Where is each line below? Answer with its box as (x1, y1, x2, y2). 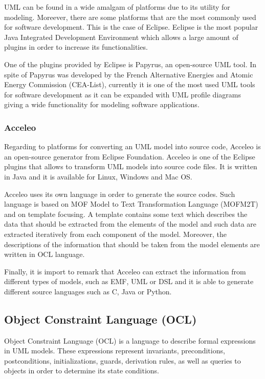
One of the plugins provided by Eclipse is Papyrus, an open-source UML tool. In (4, 58, 257, 69)
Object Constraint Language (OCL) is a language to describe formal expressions (4, 335, 256, 346)
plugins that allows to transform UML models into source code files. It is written (4, 161, 257, 172)
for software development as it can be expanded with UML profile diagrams (4, 89, 241, 99)
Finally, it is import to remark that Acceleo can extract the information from (4, 266, 246, 276)
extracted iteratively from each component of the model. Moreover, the (4, 228, 227, 239)
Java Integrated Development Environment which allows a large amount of (4, 31, 238, 42)
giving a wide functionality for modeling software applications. (4, 99, 200, 110)
